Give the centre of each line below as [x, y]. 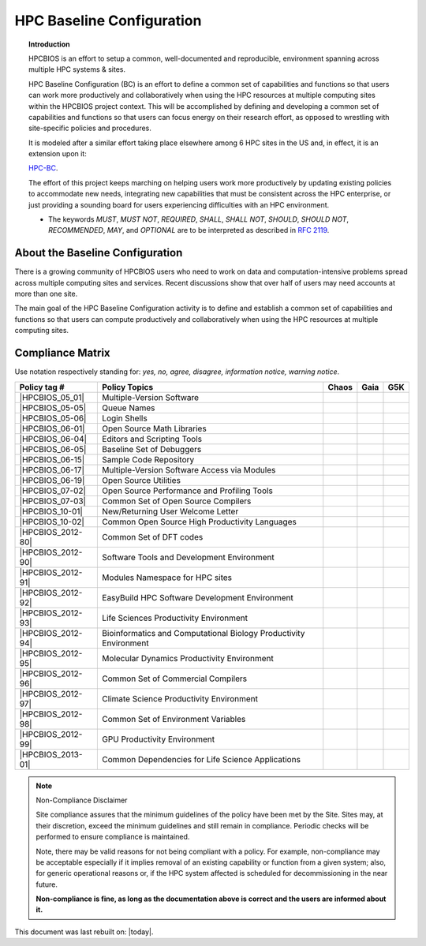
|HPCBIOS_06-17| [52, 469]
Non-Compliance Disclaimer [82, 800]
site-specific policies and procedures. [90, 128]
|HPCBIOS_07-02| [53, 491]
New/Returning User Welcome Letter [170, 511]
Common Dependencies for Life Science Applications [202, 759]
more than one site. [46, 294]
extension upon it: [58, 154]
